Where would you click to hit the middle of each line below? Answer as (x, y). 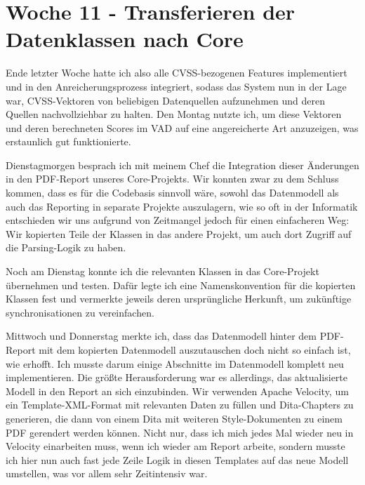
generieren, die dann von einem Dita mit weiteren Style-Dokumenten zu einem (174, 418)
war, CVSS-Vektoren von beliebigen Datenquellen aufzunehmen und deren (165, 100)
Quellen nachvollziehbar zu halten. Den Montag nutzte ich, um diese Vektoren (174, 114)
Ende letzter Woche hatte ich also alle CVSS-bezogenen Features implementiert (177, 73)
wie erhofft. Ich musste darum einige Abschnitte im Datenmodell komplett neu (175, 363)
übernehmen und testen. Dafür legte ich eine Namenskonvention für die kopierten (181, 285)
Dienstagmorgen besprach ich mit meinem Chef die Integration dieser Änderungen (182, 165)
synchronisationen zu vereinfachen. (80, 312)
